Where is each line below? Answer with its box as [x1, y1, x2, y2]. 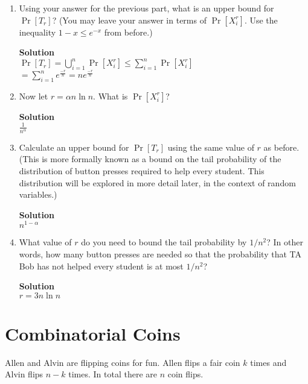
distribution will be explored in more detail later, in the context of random [19, 176, 296, 189]
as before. [263, 140, 300, 153]
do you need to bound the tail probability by [81, 236, 247, 248]
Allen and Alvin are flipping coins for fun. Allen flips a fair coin [5, 356, 240, 368]
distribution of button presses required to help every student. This [19, 164, 265, 177]
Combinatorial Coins [5, 321, 181, 345]
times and [250, 356, 287, 368]
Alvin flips [5, 368, 43, 380]
